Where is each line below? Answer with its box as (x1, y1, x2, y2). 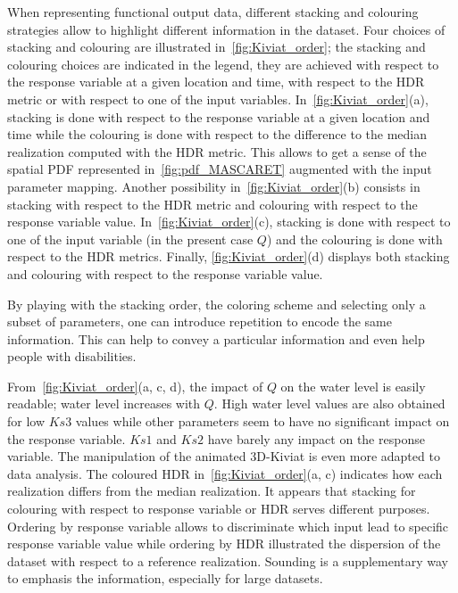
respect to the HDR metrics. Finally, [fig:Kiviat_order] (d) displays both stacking (7, 247, 450, 266)
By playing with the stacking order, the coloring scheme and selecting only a (7, 294, 426, 313)
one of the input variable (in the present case (7, 229, 254, 248)
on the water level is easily (280, 376, 426, 395)
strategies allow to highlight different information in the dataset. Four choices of (7, 20, 446, 38)
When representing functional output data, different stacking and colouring (7, 3, 419, 21)
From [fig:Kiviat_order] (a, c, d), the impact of (7, 376, 263, 395)
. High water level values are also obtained (213, 394, 446, 413)
